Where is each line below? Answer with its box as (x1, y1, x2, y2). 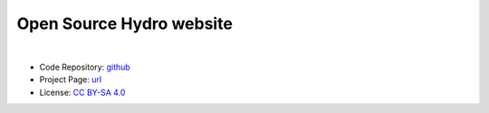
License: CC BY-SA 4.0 (39, 87, 126, 98)
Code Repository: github (39, 61, 130, 72)
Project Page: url (39, 74, 102, 85)
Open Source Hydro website (16, 14, 233, 33)
